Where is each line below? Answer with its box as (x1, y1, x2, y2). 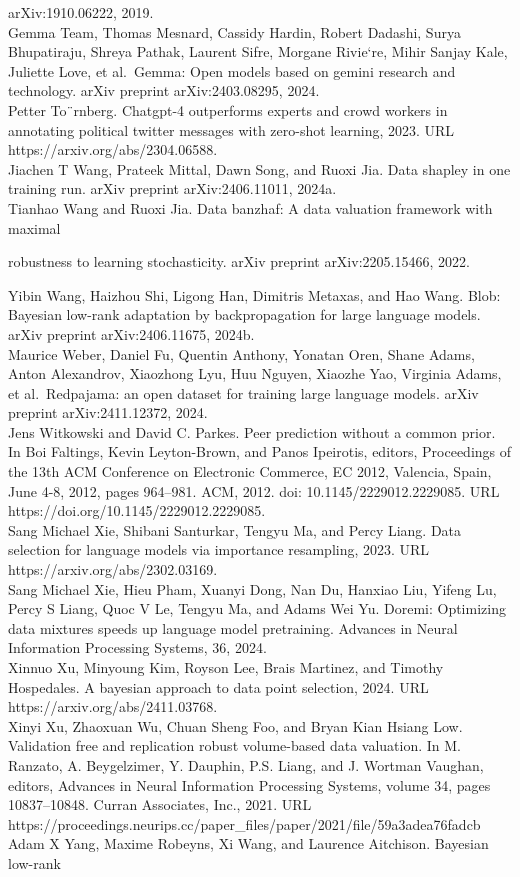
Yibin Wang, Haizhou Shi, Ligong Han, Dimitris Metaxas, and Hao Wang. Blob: (8, 284, 501, 305)
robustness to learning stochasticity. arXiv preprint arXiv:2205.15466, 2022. (8, 251, 470, 272)
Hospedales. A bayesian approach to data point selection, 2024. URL (8, 676, 429, 697)
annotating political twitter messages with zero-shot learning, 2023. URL (8, 119, 455, 140)
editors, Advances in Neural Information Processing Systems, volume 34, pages (8, 774, 491, 795)
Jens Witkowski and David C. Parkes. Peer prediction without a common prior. (8, 421, 496, 442)
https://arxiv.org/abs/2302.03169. (8, 559, 218, 580)
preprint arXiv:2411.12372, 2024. (8, 402, 208, 423)
